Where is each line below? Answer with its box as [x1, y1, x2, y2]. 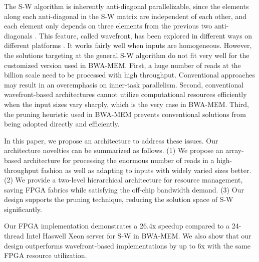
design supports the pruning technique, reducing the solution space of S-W [4, 194, 233, 204]
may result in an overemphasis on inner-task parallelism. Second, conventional [4, 79, 244, 89]
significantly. [4, 203, 42, 214]
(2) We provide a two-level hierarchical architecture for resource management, [4, 174, 243, 185]
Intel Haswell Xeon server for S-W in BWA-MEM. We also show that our [26, 230, 251, 241]
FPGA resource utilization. [4, 250, 87, 260]
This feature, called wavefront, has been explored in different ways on [39, 30, 252, 40]
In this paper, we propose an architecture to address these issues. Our [4, 135, 218, 145]
